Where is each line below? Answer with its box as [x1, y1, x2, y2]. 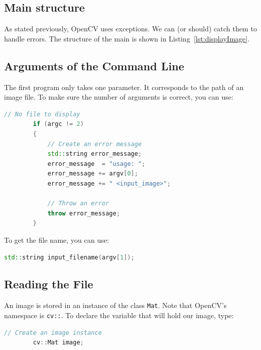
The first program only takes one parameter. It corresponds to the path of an [4, 81, 244, 92]
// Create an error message [47, 140, 142, 148]
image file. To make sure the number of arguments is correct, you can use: [4, 92, 234, 102]
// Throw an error [47, 200, 109, 207]
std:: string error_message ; [47, 150, 142, 158]
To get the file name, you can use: [4, 234, 109, 245]
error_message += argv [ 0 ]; [47, 170, 138, 178]
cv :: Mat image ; [33, 339, 84, 346]
